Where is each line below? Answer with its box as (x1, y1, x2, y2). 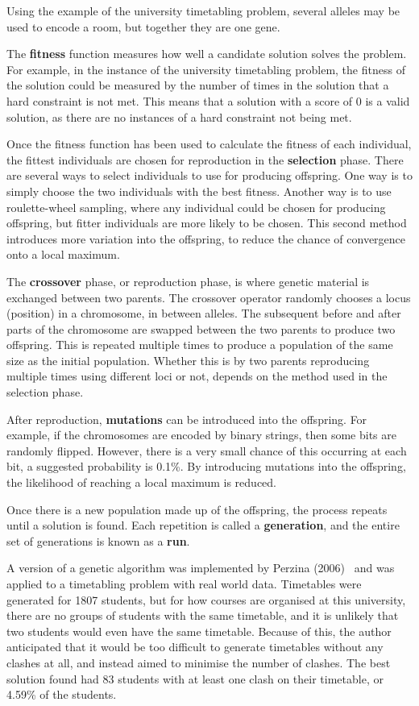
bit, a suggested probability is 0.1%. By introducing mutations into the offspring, (6, 458, 406, 475)
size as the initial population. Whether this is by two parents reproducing (6, 351, 370, 368)
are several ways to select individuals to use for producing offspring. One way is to (6, 167, 413, 184)
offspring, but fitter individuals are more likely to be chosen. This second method (6, 214, 407, 231)
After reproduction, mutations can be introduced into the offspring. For (6, 410, 367, 427)
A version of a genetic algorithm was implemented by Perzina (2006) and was (6, 559, 395, 576)
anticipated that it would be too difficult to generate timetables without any (6, 638, 384, 655)
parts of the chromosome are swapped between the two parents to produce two (6, 320, 396, 337)
